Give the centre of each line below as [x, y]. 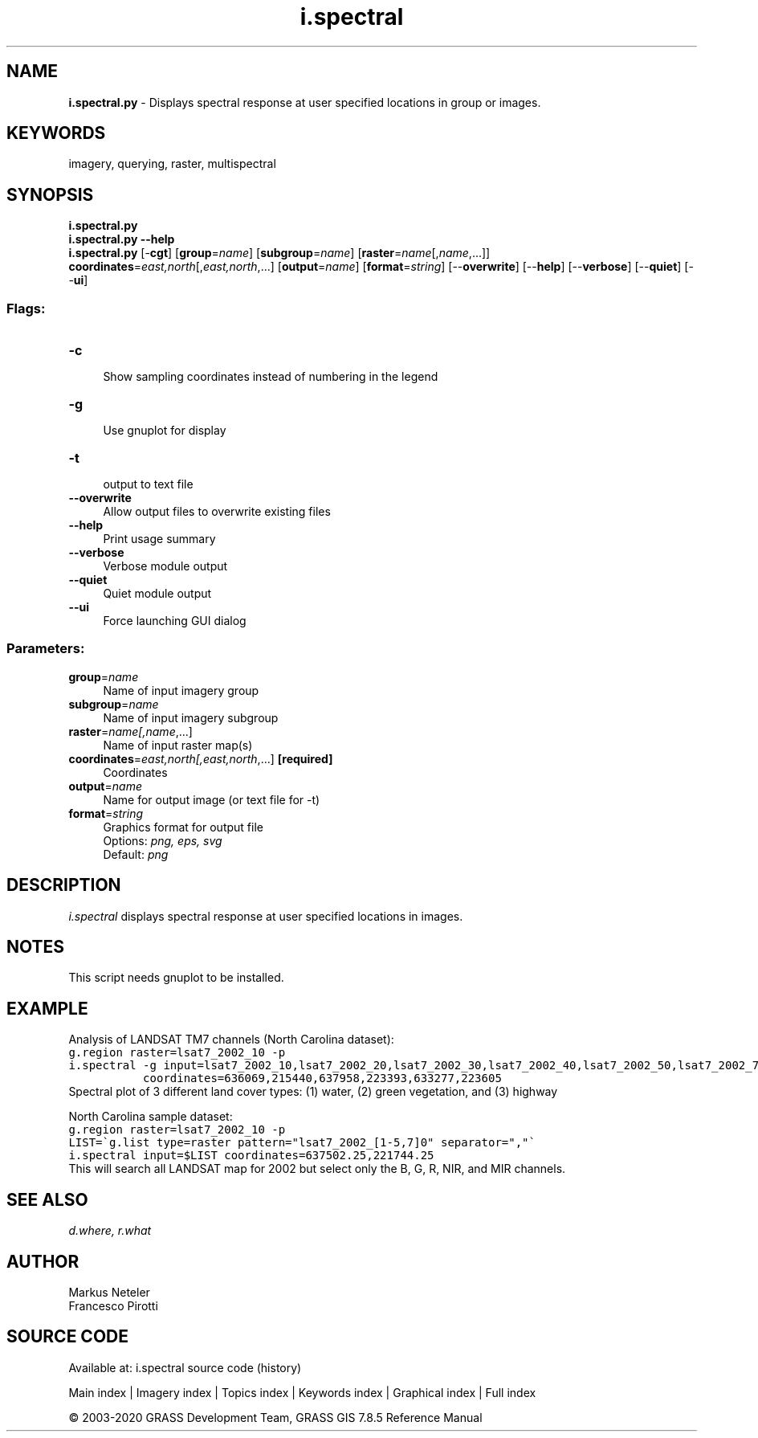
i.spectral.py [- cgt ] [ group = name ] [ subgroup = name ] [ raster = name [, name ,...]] [279, 253]
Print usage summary [159, 539]
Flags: [26, 308]
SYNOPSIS [50, 194]
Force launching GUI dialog [175, 621]
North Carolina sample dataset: [151, 1117]
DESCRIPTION [64, 885]
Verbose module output [165, 566]
